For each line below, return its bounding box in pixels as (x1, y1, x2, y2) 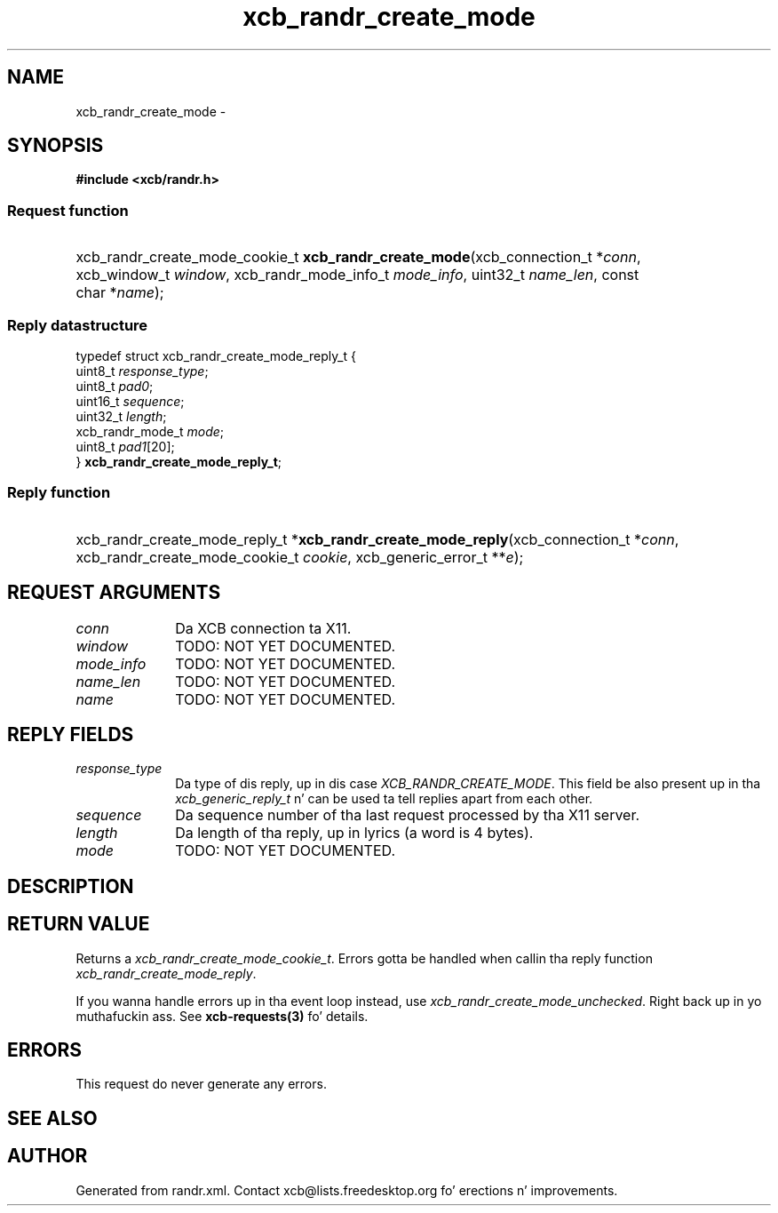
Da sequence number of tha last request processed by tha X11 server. (175, 806, 640, 825)
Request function (7, 201, 129, 219)
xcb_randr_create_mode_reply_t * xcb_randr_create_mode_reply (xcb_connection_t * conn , (75, 530, 679, 548)
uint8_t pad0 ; (75, 378, 154, 394)
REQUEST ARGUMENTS (7, 581, 221, 604)
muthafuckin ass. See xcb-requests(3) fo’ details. (75, 1008, 369, 1024)
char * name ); (75, 283, 164, 302)
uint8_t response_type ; (75, 363, 209, 379)
